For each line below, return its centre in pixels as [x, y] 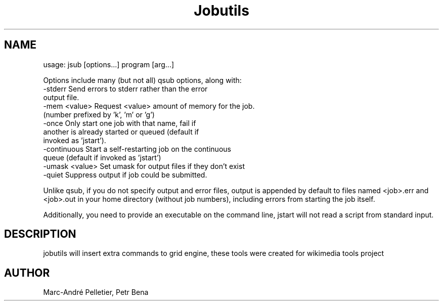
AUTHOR [27, 273]
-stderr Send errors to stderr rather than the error [125, 89]
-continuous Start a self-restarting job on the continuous [137, 149]
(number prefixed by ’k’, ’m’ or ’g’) [99, 114]
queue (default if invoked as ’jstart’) [102, 157]
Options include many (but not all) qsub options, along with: [142, 80]
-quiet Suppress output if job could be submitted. [125, 175]
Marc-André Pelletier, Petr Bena [96, 292]
